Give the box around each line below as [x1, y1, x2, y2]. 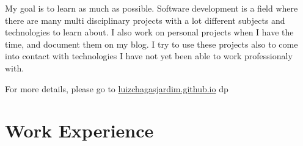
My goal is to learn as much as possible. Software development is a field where [5, 2, 298, 14]
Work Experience [5, 118, 154, 143]
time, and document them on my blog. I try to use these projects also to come [5, 37, 298, 50]
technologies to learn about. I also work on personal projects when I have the [5, 26, 294, 38]
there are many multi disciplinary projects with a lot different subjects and [5, 13, 285, 26]
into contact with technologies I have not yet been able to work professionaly [5, 49, 293, 62]
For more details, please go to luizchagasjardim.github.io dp [5, 82, 228, 95]
